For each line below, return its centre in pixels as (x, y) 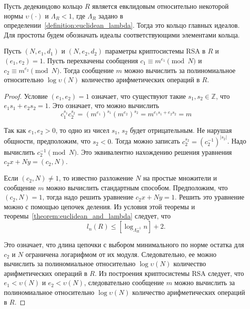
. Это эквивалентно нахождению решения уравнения (154, 152)
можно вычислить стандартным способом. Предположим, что (137, 187)
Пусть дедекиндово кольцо (43, 6)
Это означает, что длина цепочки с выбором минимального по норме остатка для (124, 245)
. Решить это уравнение (210, 197)
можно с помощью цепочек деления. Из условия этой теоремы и (100, 206)
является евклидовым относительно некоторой (160, 6)
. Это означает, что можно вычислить (104, 105)
